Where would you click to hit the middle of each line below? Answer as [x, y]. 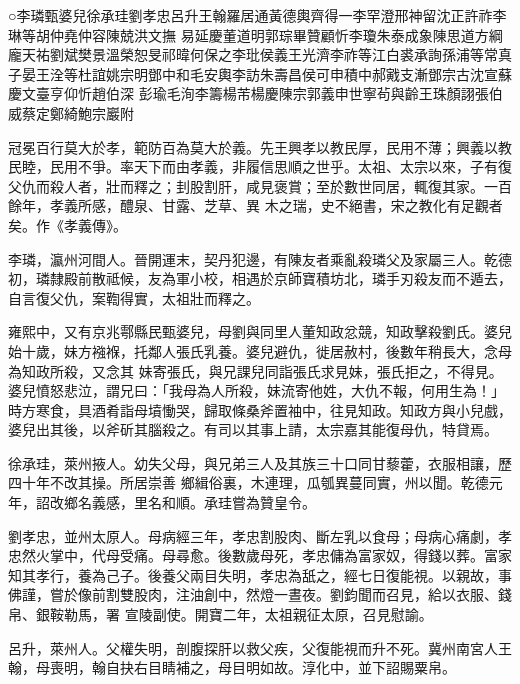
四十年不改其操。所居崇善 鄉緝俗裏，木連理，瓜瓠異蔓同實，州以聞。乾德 [248, 482]
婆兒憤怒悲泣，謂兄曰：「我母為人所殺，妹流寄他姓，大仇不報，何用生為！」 [256, 390]
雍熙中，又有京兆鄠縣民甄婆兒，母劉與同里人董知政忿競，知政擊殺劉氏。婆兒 [260, 331]
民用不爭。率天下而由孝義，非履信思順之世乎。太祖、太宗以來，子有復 [280, 166]
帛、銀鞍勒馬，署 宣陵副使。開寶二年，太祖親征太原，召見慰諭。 [220, 614]
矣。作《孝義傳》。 [67, 224]
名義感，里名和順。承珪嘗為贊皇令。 [196, 502]
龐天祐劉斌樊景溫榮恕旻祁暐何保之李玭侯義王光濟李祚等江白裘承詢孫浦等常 [253, 54]
